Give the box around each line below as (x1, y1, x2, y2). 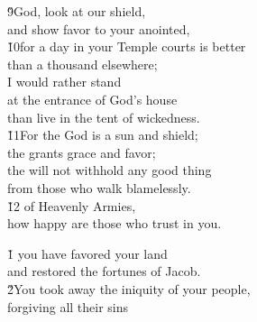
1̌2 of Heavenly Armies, (7, 196, 136, 215)
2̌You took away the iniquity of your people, (7, 279, 251, 298)
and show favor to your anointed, (7, 19, 190, 38)
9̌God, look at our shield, (7, 2, 146, 20)
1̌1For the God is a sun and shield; (7, 125, 198, 144)
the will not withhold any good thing (7, 161, 212, 179)
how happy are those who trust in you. (7, 214, 222, 233)
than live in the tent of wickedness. (7, 107, 200, 126)
